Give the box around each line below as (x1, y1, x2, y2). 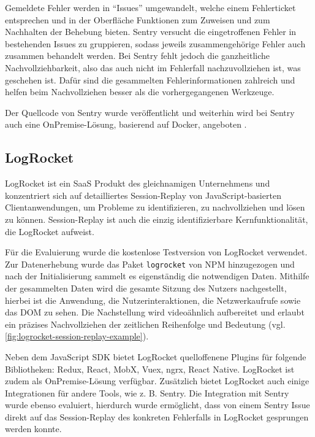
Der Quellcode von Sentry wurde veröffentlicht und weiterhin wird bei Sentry (5, 106, 295, 118)
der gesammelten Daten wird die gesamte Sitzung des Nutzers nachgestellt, (5, 281, 287, 294)
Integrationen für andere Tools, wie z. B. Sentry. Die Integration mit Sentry (5, 386, 289, 399)
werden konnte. (5, 422, 62, 435)
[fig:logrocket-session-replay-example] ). (5, 330, 149, 342)
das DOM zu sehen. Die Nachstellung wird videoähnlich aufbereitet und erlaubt (5, 306, 305, 319)
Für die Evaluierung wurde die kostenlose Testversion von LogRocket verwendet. (5, 246, 308, 258)
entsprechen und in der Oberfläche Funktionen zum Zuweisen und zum (5, 13, 270, 26)
